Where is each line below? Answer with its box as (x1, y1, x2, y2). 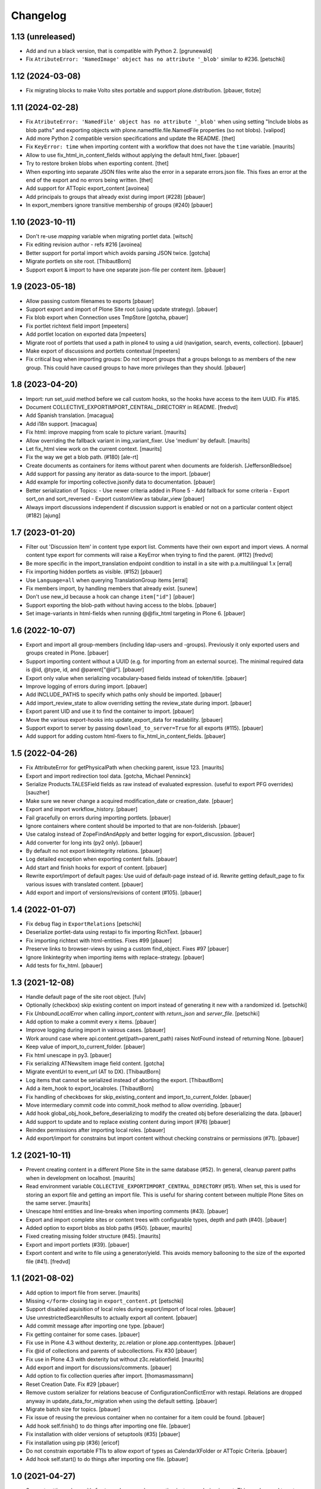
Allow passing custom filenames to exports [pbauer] (26, 297, 154, 304)
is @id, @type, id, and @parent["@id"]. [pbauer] (26, 666, 144, 673)
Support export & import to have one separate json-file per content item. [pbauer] (26, 266, 226, 273)
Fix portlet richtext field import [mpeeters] (26, 322, 129, 329)
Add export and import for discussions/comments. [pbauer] (26, 1364, 172, 1371)
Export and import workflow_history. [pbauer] (26, 806, 138, 813)
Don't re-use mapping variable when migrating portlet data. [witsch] (26, 233, 193, 240)
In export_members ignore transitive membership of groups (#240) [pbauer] (26, 201, 213, 208)
